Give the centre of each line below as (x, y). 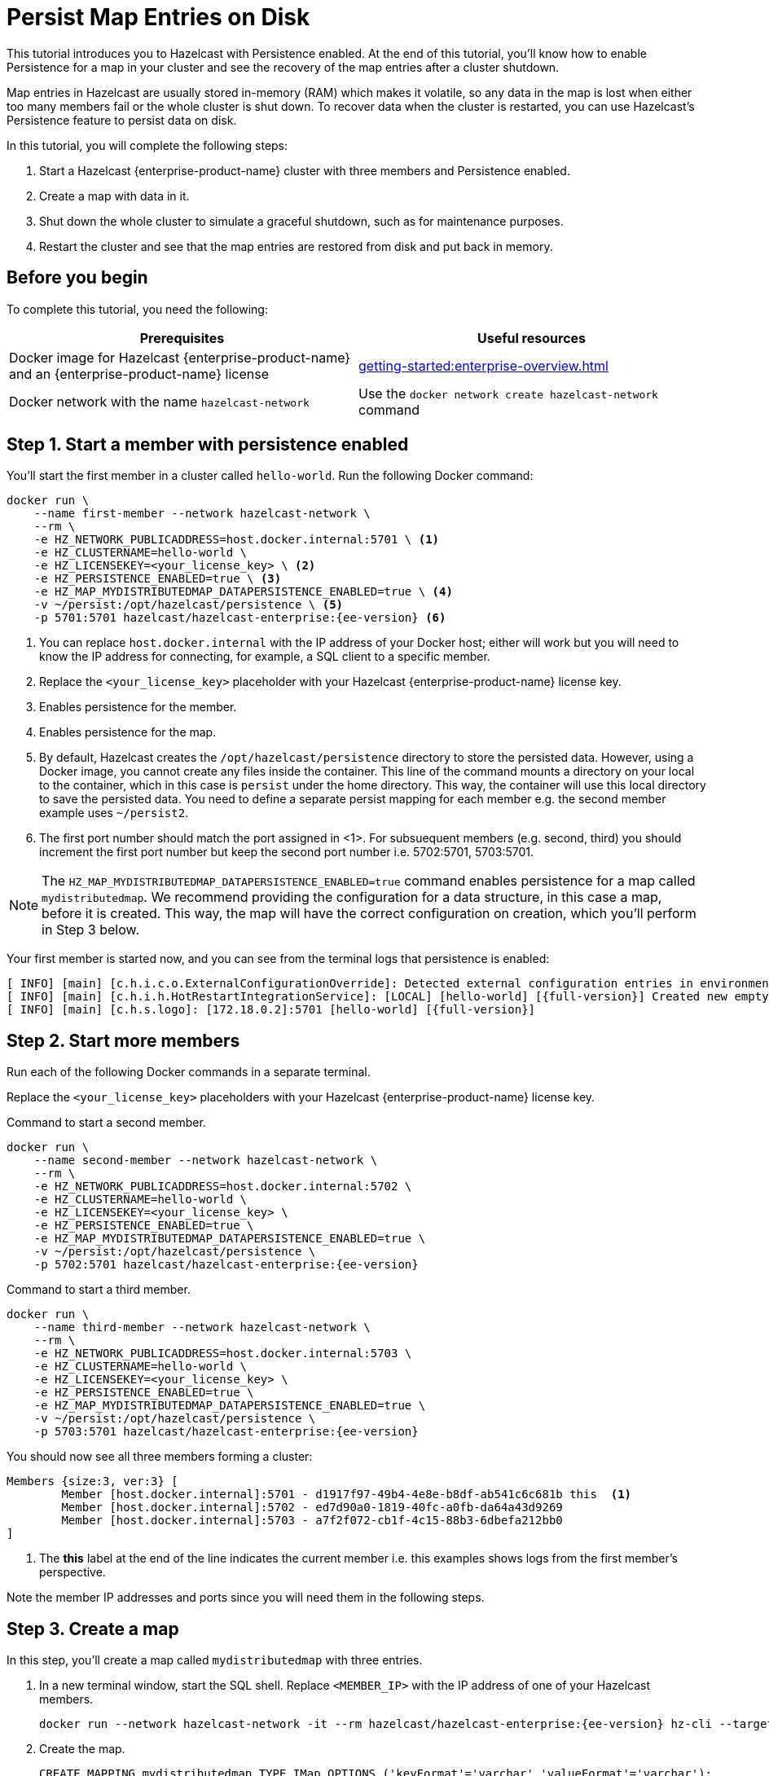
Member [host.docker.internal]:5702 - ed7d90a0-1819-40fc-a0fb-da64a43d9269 (312, 1508)
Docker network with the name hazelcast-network (159, 401)
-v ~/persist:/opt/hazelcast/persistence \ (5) (189, 605)
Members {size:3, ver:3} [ (92, 1481)
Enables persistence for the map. (128, 732)
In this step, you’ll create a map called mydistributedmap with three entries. (215, 1660)
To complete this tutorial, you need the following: (137, 309)
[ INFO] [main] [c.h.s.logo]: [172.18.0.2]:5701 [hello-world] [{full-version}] (271, 1010)
